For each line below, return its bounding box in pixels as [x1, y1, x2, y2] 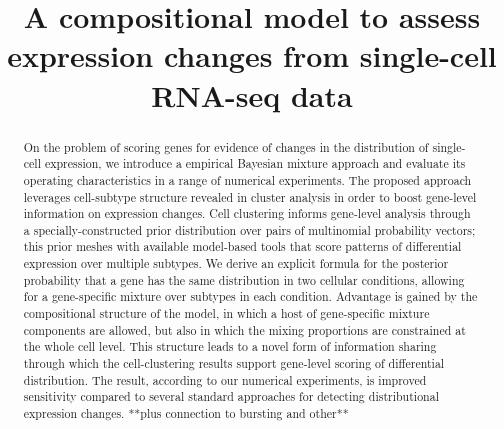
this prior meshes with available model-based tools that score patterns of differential [23, 238, 462, 255]
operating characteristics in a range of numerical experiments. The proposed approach [23, 171, 472, 188]
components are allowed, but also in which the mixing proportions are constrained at [23, 321, 466, 338]
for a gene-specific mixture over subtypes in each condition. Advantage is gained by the [23, 288, 478, 305]
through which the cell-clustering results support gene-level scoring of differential [23, 355, 445, 372]
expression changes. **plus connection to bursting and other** [23, 405, 349, 422]
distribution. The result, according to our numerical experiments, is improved [23, 371, 427, 388]
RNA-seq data [151, 74, 353, 115]
